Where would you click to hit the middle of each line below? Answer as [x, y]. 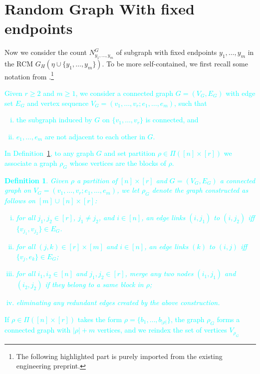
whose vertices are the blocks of [118, 163]
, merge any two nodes [159, 273]
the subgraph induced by [54, 120]
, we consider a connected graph [125, 93]
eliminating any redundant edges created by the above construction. [118, 302]
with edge [241, 93]
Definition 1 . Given [36, 180]
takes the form [100, 319]
